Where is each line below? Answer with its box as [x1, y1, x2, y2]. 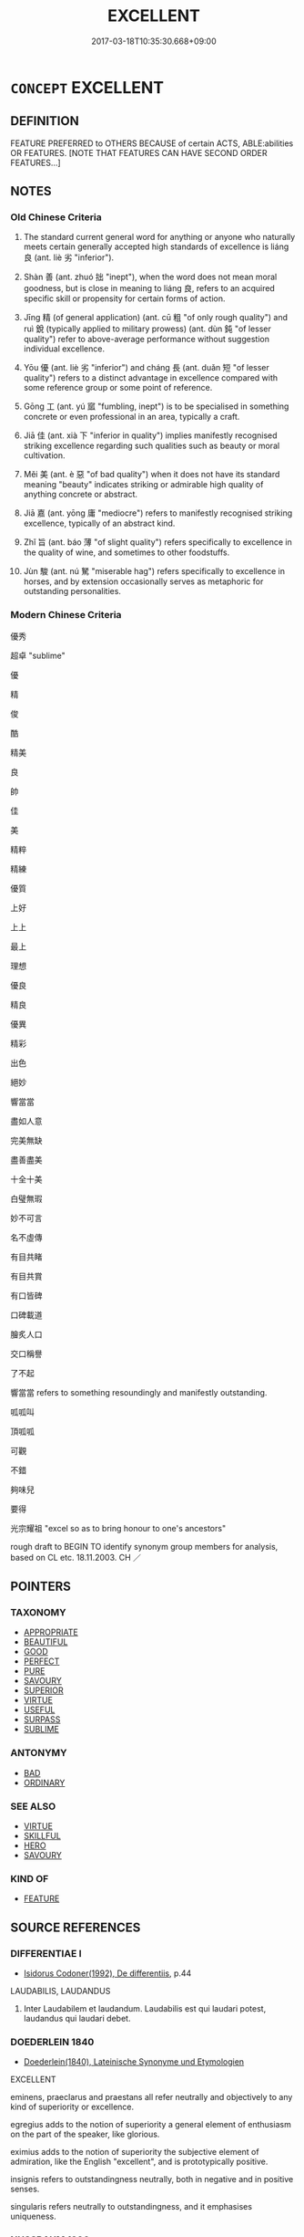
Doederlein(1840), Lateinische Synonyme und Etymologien [23, 2056, 245, 2067]
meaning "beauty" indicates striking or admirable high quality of [23, 479, 264, 490]
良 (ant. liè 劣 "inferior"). [23, 252, 115, 263]
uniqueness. [10, 2211, 57, 2222]
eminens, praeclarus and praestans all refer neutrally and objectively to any [10, 2092, 293, 2103]
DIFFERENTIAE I [10, 1947, 82, 1960]
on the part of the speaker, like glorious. [10, 2128, 160, 2140]
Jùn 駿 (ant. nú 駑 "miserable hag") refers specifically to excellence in [23, 566, 286, 577]
